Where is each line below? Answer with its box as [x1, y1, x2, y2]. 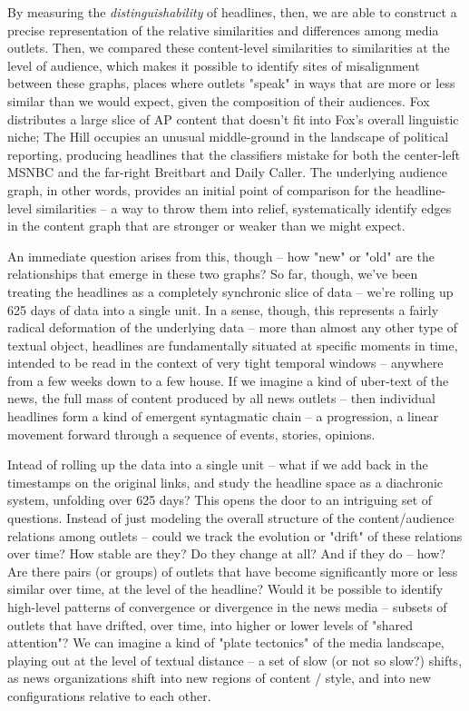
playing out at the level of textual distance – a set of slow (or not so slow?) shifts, [7, 650, 463, 669]
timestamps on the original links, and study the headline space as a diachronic [7, 472, 444, 491]
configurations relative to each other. [7, 686, 211, 705]
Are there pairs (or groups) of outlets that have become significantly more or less [7, 561, 458, 580]
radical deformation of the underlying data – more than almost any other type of [7, 318, 458, 337]
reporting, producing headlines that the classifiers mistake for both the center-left [7, 144, 461, 163]
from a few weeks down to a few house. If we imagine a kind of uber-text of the [7, 370, 449, 390]
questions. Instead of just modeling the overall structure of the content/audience [7, 509, 454, 528]
